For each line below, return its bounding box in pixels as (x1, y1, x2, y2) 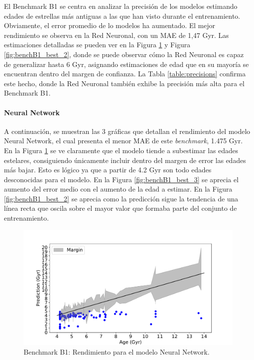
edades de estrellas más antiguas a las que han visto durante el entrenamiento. (4, 10, 240, 21)
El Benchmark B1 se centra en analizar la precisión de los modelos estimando (4, 1, 237, 11)
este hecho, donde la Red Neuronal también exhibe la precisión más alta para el (4, 78, 245, 88)
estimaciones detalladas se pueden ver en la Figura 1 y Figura (4, 39, 190, 50)
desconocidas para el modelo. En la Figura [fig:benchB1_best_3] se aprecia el (4, 174, 239, 184)
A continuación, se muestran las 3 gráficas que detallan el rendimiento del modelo (4, 126, 251, 136)
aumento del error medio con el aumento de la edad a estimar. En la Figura (4, 184, 232, 194)
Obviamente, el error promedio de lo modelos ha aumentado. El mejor (4, 20, 216, 31)
